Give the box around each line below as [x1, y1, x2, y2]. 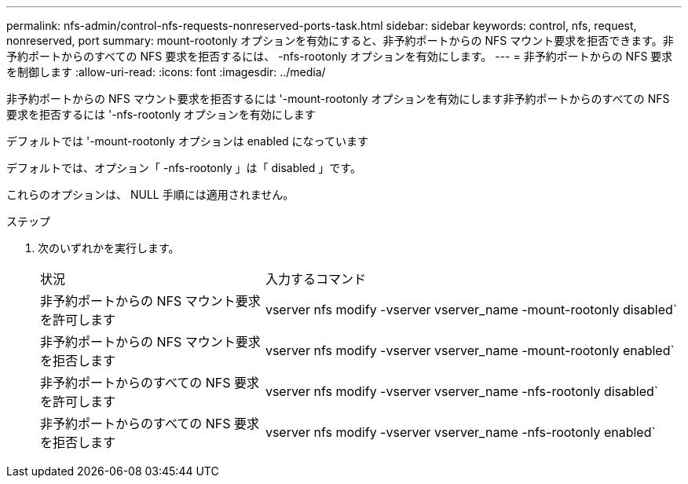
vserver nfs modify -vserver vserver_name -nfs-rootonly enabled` [265, 424, 656, 440]
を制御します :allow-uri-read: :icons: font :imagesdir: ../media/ [6, 65, 326, 79]
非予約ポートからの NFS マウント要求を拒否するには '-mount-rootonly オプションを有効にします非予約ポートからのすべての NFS [6, 92, 670, 105]
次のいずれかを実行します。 [38, 241, 180, 255]
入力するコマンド [265, 271, 366, 287]
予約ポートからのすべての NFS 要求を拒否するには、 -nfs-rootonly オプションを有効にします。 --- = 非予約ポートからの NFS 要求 [6, 49, 673, 63]
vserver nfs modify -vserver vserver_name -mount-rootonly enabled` [265, 343, 675, 358]
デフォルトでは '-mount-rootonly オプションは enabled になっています [6, 134, 368, 148]
